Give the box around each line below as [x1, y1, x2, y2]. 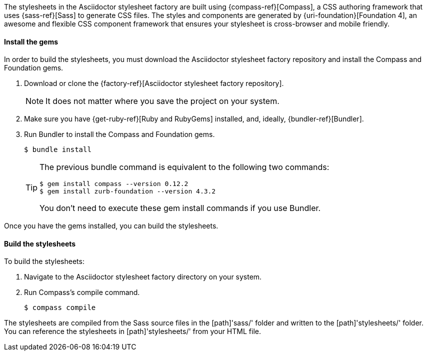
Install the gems [4, 37, 58, 46]
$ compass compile [24, 303, 96, 312]
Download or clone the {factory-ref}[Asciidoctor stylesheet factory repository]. [24, 79, 284, 88]
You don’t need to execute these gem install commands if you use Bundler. [39, 203, 321, 213]
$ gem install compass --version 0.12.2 [39, 180, 188, 188]
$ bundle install [24, 145, 91, 154]
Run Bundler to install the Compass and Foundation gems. [24, 130, 215, 139]
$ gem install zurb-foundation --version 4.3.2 [39, 187, 216, 195]
